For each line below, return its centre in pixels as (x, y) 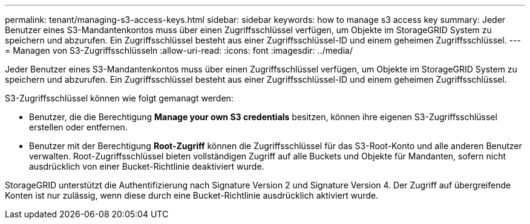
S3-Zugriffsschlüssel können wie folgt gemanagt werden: (119, 98)
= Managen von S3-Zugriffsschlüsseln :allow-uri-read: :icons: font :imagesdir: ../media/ (179, 50)
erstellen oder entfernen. (78, 127)
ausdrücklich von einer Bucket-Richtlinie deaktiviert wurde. (147, 166)
